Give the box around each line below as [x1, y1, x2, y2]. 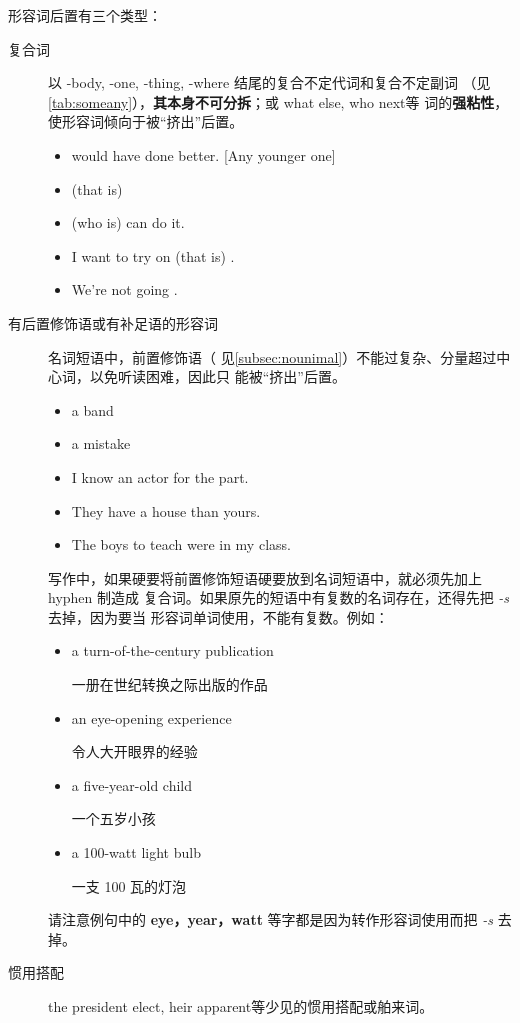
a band [71, 399, 114, 420]
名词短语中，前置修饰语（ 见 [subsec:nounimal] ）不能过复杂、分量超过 [48, 346, 497, 367]
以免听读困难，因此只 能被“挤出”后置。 [89, 366, 346, 387]
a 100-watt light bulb [71, 842, 201, 863]
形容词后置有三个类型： [8, 5, 162, 25]
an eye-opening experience [71, 707, 232, 728]
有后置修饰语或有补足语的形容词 [8, 312, 218, 333]
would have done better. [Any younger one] [71, 144, 336, 165]
